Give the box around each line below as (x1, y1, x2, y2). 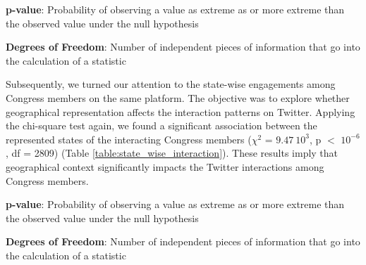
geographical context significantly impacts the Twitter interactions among (6, 159, 324, 174)
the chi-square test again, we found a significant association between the (6, 118, 317, 133)
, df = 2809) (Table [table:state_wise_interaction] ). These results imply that (6, 146, 338, 160)
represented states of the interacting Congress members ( (6, 131, 252, 146)
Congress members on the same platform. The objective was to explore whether (6, 90, 350, 105)
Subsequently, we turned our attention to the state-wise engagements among (6, 77, 336, 91)
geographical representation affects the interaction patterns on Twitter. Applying (6, 104, 355, 119)
